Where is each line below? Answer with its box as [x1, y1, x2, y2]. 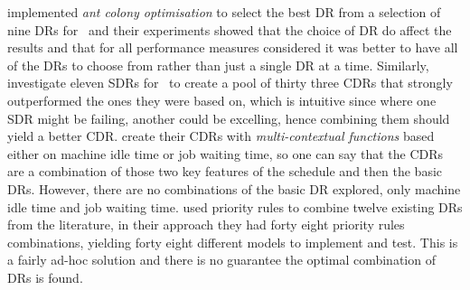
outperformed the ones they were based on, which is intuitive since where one [7, 90, 437, 109]
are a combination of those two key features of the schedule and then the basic [7, 162, 443, 181]
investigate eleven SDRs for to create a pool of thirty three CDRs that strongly [7, 73, 453, 92]
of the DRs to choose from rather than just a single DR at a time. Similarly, [7, 55, 429, 74]
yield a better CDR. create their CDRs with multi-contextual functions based [7, 126, 435, 145]
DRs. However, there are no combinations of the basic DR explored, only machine [7, 179, 461, 198]
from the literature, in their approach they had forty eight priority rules [7, 215, 405, 234]
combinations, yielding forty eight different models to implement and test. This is [7, 232, 458, 251]
